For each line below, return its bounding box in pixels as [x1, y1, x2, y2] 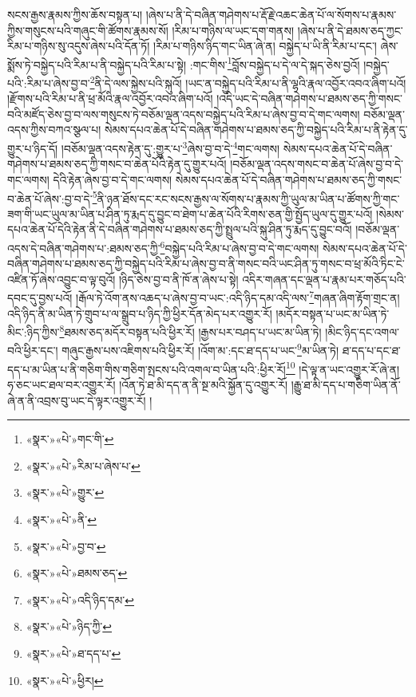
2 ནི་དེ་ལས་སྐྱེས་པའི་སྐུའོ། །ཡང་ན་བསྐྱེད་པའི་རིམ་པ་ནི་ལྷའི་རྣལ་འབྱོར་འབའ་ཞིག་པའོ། [89, 73, 406, 91]
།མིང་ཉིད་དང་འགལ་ [325, 323, 400, 340]
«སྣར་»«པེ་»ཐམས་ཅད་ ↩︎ [26, 565, 128, 581]
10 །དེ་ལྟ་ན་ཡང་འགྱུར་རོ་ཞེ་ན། [285, 358, 400, 377]
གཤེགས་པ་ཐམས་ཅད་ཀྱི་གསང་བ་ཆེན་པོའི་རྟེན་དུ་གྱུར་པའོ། [7, 156, 227, 172]
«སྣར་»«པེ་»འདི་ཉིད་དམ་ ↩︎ [26, 591, 134, 608]
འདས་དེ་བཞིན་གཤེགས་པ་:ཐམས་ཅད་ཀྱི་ [7, 239, 160, 256]
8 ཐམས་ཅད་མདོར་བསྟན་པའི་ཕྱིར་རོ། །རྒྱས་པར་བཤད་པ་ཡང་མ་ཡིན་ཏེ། [59, 321, 322, 340]
